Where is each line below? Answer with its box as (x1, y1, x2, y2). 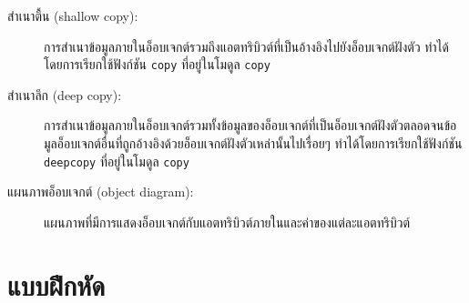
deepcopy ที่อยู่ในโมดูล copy (44, 151, 189, 170)
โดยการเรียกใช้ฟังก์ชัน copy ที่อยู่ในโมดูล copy (44, 55, 270, 74)
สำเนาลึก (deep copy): (7, 85, 122, 104)
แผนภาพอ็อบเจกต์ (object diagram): (7, 182, 194, 201)
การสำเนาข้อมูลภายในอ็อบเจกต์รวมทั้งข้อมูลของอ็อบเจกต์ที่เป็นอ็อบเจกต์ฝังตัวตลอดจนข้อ (44, 116, 457, 135)
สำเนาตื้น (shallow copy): (7, 6, 138, 25)
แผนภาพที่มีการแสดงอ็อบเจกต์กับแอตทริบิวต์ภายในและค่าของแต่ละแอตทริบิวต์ (44, 212, 410, 231)
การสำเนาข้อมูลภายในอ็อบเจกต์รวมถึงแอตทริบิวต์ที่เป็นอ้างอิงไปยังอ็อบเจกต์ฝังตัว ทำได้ (44, 36, 449, 56)
